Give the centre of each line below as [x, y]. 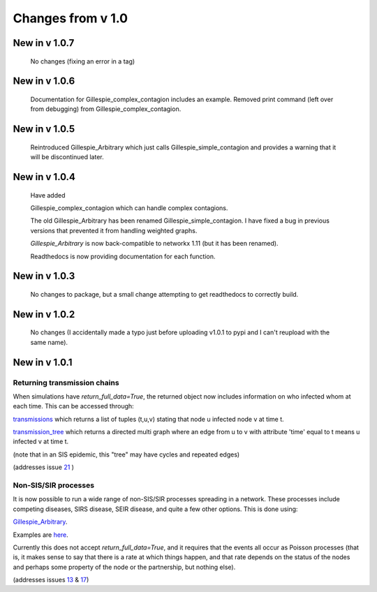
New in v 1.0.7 [44, 43]
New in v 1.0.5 [44, 129]
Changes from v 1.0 [71, 18]
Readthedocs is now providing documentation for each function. [123, 256]
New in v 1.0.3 [44, 276]
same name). [49, 342]
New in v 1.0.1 [43, 362]
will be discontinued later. [67, 157]
